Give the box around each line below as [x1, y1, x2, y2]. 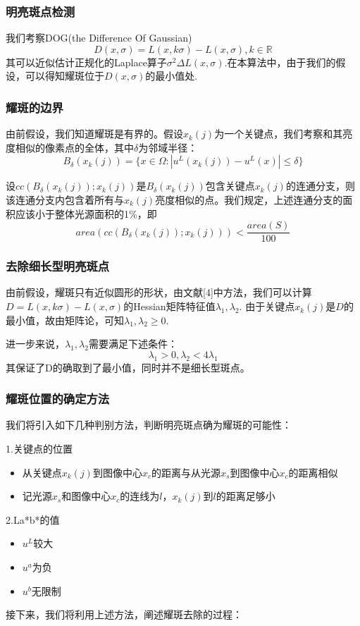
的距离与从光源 [151, 465, 221, 479]
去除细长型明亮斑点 [6, 257, 110, 275]
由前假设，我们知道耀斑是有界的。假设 [6, 126, 183, 141]
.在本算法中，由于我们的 [224, 54, 336, 69]
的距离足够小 [216, 489, 275, 503]
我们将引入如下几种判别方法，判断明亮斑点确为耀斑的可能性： [6, 417, 292, 432]
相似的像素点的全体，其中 [15, 140, 134, 154]
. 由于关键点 [239, 299, 295, 314]
